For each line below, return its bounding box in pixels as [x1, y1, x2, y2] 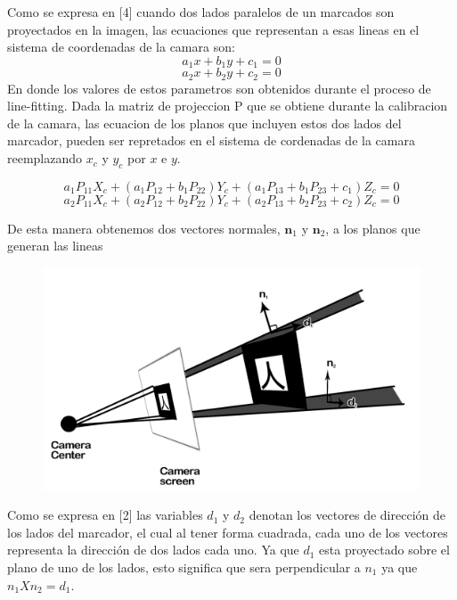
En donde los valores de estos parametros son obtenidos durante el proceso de [7, 78, 431, 97]
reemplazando [7, 149, 83, 168]
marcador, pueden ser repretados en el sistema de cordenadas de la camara [7, 131, 415, 150]
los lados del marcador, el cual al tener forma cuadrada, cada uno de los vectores [7, 522, 448, 541]
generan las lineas [7, 236, 103, 255]
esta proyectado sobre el [319, 540, 450, 559]
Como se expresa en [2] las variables [7, 505, 203, 524]
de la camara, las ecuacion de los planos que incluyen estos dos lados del [7, 113, 402, 132]
